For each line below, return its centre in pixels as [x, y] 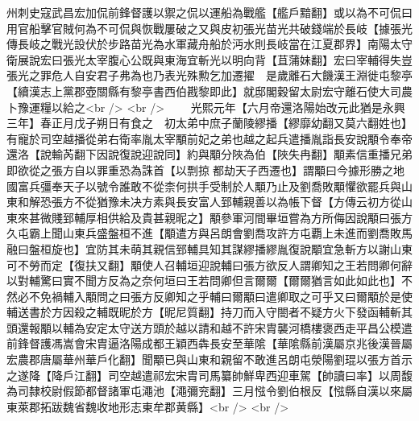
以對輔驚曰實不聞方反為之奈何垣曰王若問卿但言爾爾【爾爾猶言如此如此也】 [204, 281]
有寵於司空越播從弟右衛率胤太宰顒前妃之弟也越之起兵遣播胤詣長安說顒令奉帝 [209, 138]
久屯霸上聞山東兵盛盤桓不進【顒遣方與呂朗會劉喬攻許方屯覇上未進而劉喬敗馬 [209, 233]
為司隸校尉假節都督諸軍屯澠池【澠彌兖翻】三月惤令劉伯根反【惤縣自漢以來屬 [209, 391]
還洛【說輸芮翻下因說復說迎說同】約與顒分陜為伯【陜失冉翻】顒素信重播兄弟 [209, 154]
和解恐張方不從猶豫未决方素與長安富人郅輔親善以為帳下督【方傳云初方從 [209, 202]
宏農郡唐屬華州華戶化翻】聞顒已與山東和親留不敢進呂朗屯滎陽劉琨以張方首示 [209, 359]
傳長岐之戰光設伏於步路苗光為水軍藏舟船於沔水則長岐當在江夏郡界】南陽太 [204, 44]
